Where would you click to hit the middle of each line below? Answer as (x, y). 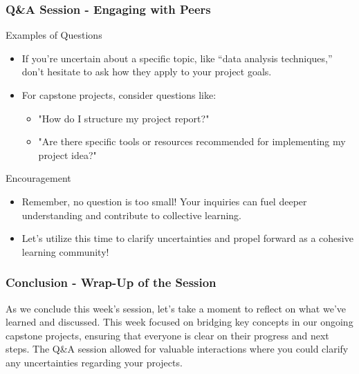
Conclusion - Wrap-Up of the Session (111, 282)
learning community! (65, 251)
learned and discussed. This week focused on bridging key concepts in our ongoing (179, 322)
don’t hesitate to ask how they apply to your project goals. (147, 72)
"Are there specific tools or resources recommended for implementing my (192, 141)
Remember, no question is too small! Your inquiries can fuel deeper (164, 201)
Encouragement (38, 178)
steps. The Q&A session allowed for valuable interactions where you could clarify (177, 349)
